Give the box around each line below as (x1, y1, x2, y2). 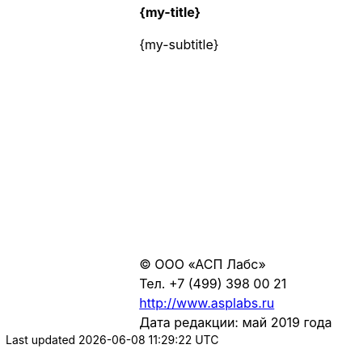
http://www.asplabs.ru (139, 295, 275, 311)
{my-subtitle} (139, 36, 219, 53)
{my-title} (139, 4, 201, 20)
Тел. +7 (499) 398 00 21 (139, 275, 287, 292)
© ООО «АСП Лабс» (139, 256, 266, 272)
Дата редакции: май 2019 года (139, 314, 332, 330)
